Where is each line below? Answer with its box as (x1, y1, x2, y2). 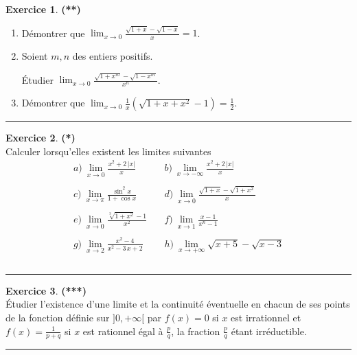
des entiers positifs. (72, 49, 153, 63)
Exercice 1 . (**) (5, 2, 81, 16)
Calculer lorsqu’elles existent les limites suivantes (5, 144, 211, 158)
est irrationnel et (231, 310, 301, 324)
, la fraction (171, 323, 220, 338)
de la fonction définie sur (5, 310, 110, 324)
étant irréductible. (231, 323, 307, 338)
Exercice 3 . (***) (5, 283, 87, 297)
